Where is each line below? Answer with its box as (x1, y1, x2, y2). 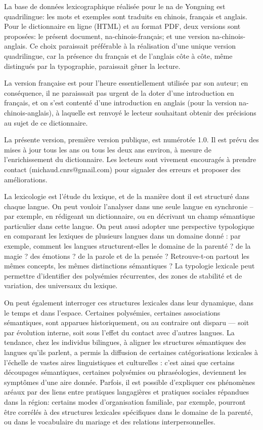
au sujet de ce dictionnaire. (4, 117, 88, 128)
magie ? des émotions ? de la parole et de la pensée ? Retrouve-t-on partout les (4, 250, 250, 261)
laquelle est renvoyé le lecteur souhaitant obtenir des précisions (62, 107, 256, 118)
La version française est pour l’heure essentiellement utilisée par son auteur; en (4, 77, 248, 88)
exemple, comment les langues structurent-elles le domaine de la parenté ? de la (4, 241, 251, 251)
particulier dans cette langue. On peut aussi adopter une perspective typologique (4, 220, 254, 231)
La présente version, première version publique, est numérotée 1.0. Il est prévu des (4, 134, 259, 145)
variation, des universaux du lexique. (4, 280, 118, 291)
